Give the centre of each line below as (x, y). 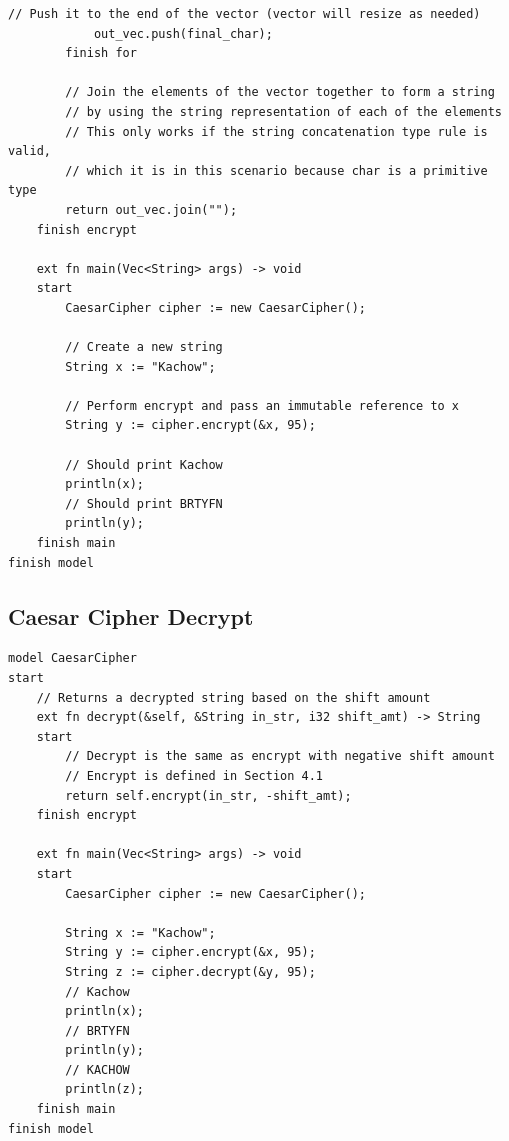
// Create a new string (144, 347)
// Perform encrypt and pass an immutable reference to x (262, 405)
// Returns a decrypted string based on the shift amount (233, 697)
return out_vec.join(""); (151, 209)
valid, (29, 151)
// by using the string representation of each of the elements (283, 111)
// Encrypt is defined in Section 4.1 (194, 775)
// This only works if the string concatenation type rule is (276, 131)
